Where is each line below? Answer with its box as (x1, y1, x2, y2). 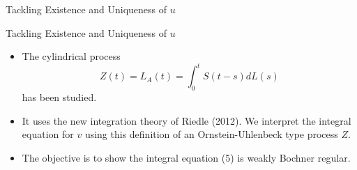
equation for (22, 127, 74, 141)
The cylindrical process (22, 49, 121, 63)
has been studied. (22, 90, 97, 105)
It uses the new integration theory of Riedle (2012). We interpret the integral (22, 113, 351, 127)
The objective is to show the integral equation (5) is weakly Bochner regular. (22, 150, 351, 164)
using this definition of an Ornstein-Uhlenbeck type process (84, 127, 338, 141)
